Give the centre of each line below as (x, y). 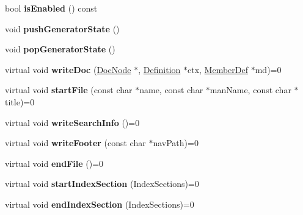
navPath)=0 (176, 143)
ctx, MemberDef (218, 69)
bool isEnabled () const (51, 8)
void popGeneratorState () (60, 49)
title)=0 (20, 101)
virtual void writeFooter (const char (75, 143)
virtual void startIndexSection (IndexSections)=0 (102, 184)
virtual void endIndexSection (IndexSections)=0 (100, 204)
